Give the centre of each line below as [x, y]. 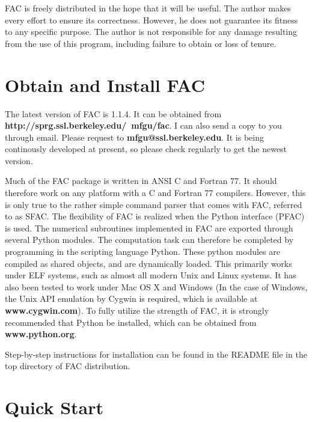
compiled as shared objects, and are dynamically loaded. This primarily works [148, 263]
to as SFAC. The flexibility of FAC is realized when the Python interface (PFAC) [155, 216]
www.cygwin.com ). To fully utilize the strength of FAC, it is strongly [137, 310]
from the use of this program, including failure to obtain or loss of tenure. [141, 43]
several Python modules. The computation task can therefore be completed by [149, 240]
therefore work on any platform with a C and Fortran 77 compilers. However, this [155, 193]
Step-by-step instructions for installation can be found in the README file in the [156, 354]
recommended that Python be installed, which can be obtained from [131, 322]
